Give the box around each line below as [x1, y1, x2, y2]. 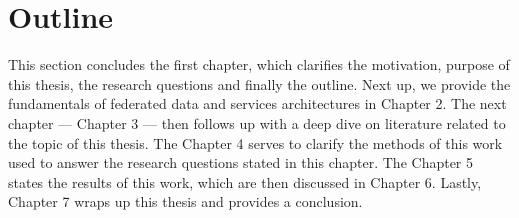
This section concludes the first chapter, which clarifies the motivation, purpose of [8, 54, 510, 75]
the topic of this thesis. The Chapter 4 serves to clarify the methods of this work [8, 132, 503, 153]
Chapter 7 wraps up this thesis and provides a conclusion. [8, 191, 363, 212]
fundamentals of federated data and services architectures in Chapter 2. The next [8, 93, 507, 114]
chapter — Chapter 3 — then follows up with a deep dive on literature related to [8, 112, 506, 133]
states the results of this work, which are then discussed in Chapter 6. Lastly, [8, 171, 482, 192]
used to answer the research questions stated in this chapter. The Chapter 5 [8, 152, 474, 173]
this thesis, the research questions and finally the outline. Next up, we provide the [8, 73, 511, 94]
